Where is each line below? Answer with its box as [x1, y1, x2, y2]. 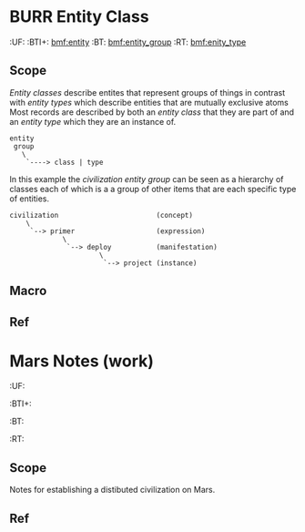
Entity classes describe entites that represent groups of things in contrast [9, 87, 286, 97]
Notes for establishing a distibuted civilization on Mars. [9, 485, 216, 496]
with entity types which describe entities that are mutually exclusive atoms [9, 97, 289, 107]
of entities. [9, 193, 50, 204]
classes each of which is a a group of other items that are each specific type [9, 183, 297, 194]
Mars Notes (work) [9, 351, 155, 371]
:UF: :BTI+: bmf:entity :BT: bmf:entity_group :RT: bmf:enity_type [9, 36, 247, 47]
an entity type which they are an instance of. [9, 116, 177, 127]
